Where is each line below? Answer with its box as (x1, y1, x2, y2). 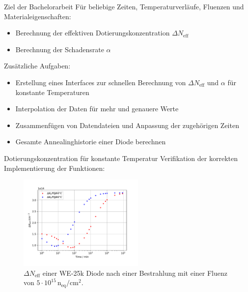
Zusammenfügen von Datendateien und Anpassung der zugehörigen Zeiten (15, 120, 239, 130)
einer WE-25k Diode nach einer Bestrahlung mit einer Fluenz (42, 267, 228, 278)
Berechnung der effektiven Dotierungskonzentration (15, 28, 170, 38)
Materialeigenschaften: (4, 11, 71, 21)
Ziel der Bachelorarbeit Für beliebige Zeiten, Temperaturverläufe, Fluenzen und (4, 1, 244, 11)
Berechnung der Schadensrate (15, 44, 104, 54)
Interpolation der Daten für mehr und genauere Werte (15, 103, 179, 114)
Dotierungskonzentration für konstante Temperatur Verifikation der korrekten (4, 153, 238, 163)
